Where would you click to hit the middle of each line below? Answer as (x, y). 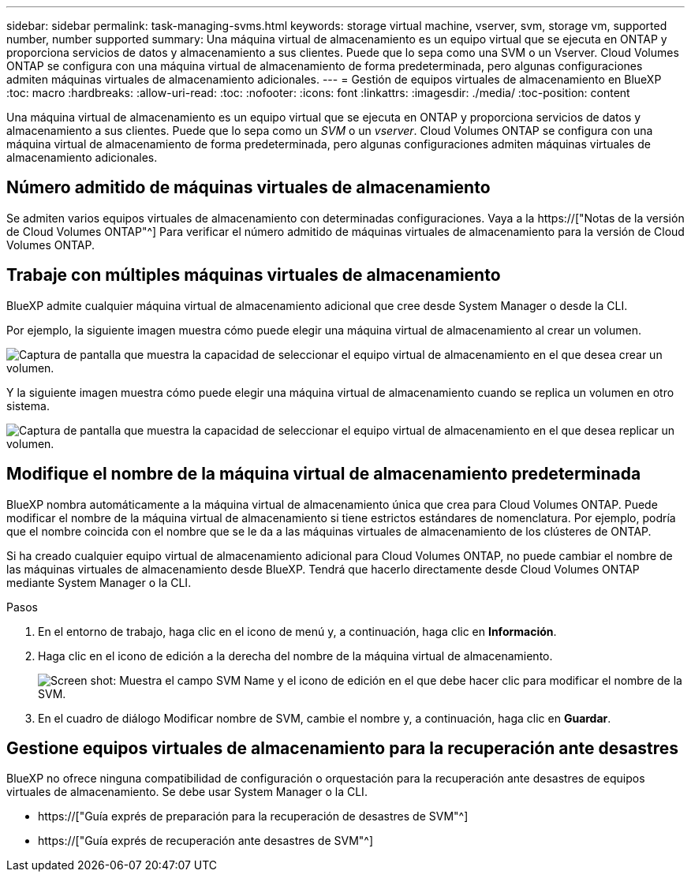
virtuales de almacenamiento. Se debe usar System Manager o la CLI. (187, 792)
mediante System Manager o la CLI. (99, 582)
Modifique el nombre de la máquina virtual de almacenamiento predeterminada (324, 474)
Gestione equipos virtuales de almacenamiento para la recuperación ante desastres (342, 748)
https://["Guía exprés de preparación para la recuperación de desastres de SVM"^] (253, 816)
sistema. (28, 405)
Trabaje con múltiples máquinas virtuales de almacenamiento (254, 275)
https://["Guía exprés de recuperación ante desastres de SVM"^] (206, 841)
